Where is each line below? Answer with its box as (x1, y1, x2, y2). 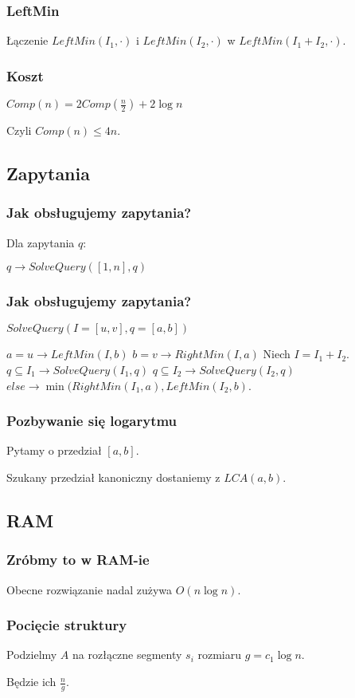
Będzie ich (6, 673, 57, 690)
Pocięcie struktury (6, 615, 127, 635)
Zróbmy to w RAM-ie (6, 550, 150, 570)
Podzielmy (6, 646, 57, 663)
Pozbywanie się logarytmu (6, 411, 177, 431)
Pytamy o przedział (6, 442, 102, 459)
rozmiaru (197, 646, 242, 663)
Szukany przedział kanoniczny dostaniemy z (6, 469, 220, 486)
